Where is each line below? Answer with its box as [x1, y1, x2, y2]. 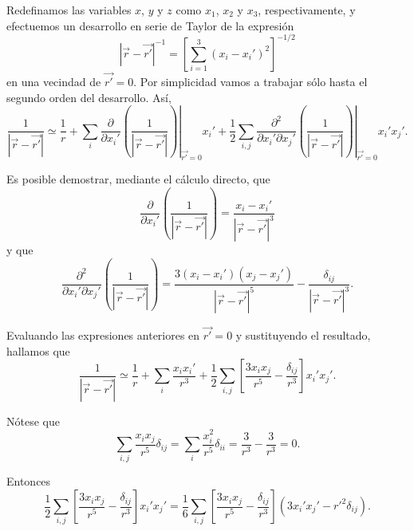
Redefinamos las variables [6, 2, 132, 18]
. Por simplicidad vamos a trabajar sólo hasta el [133, 73, 368, 89]
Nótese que [6, 412, 60, 429]
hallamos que [6, 342, 70, 359]
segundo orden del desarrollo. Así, [6, 88, 172, 105]
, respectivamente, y [258, 2, 356, 18]
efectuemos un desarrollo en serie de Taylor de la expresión [6, 17, 294, 33]
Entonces [6, 473, 51, 490]
